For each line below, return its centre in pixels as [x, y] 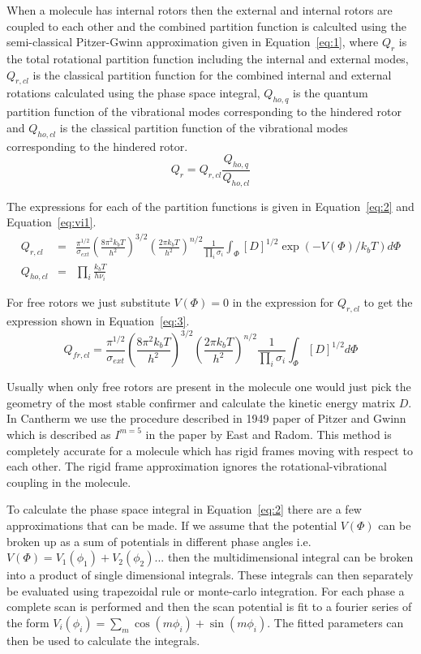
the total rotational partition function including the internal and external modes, [208, 58]
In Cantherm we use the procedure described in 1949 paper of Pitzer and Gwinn [206, 418]
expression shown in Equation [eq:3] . [98, 321]
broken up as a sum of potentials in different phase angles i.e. [159, 541]
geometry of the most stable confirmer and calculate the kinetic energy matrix [201, 402]
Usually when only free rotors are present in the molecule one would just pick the [209, 387]
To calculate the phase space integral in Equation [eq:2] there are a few [184, 509]
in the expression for [283, 302]
